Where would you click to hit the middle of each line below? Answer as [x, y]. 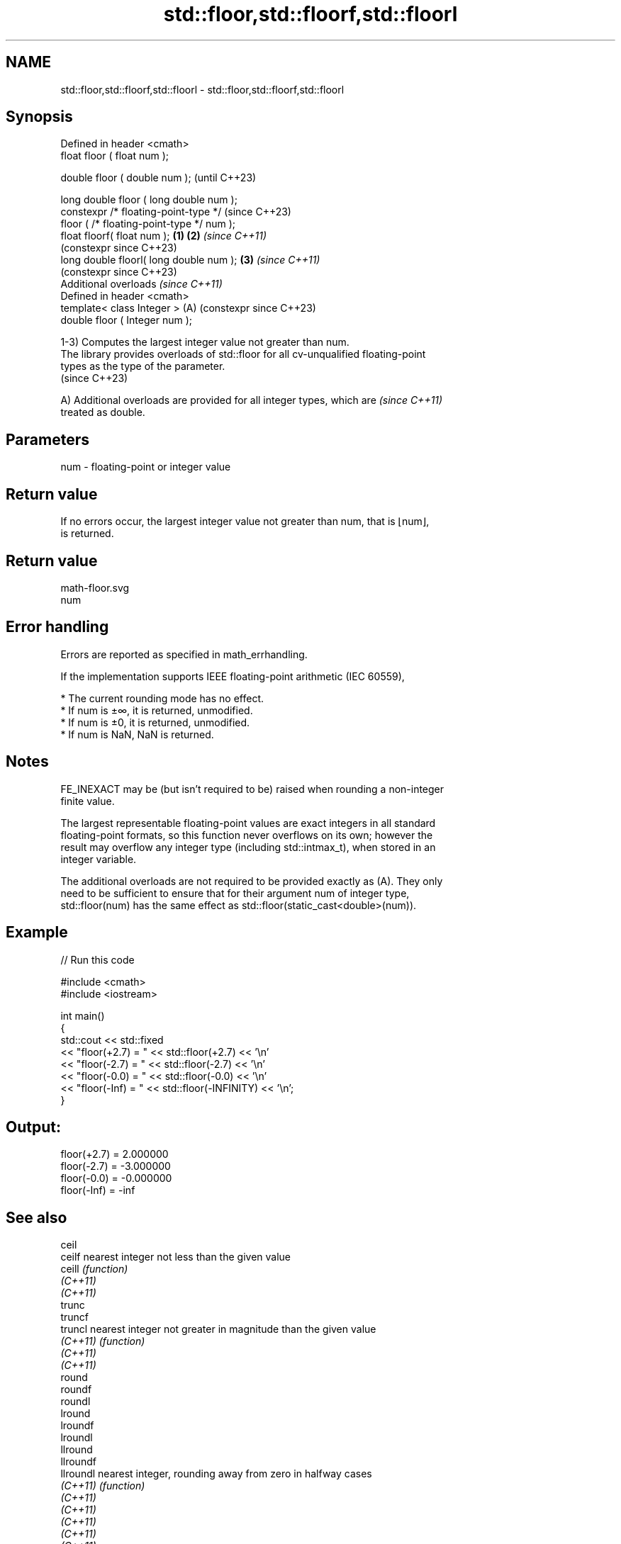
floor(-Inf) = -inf [98, 1190]
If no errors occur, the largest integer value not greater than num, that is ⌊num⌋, [245, 522]
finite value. [88, 801]
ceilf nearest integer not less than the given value [175, 1257]
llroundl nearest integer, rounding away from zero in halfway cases [216, 1474]
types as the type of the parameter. [143, 366]
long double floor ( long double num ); [149, 200]
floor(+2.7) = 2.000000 [114, 1154]
